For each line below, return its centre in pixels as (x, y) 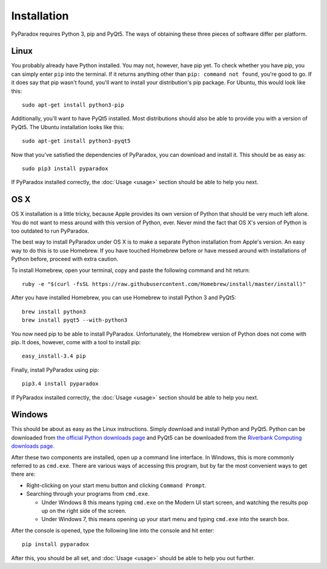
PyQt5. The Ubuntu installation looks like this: (68, 127)
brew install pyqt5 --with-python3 (75, 320)
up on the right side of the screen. (84, 511)
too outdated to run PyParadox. (50, 231)
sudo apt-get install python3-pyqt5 (76, 141)
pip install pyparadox (56, 544)
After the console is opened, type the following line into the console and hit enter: (113, 530)
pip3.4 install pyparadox (61, 384)
